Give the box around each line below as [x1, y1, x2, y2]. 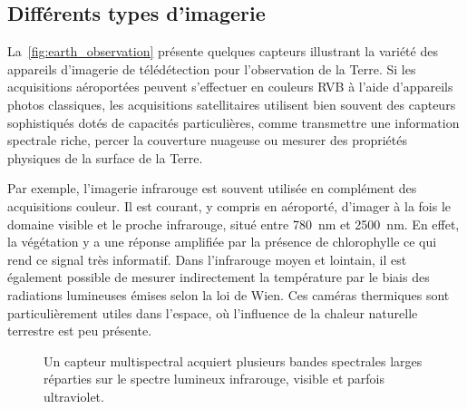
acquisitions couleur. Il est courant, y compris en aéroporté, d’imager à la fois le [7, 196, 452, 215]
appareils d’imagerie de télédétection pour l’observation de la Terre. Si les [7, 59, 416, 78]
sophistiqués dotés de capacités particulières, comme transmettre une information [7, 112, 460, 131]
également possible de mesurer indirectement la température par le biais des [7, 268, 430, 287]
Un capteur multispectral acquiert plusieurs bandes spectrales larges [44, 351, 423, 370]
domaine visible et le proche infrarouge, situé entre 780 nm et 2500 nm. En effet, [7, 214, 460, 233]
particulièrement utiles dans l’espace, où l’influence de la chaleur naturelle [7, 303, 418, 322]
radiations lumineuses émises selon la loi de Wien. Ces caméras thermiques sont [7, 285, 450, 304]
